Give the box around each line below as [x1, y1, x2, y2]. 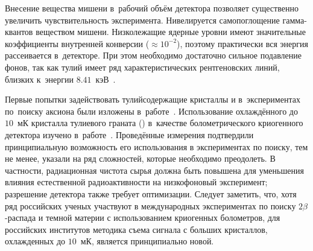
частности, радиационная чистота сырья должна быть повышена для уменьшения [5, 164, 304, 176]
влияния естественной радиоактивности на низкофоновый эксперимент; [5, 176, 268, 188]
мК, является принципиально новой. [80, 235, 214, 247]
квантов [5, 25, 33, 38]
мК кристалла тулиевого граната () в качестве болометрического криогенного [17, 116, 303, 129]
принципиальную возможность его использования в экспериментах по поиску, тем [5, 140, 308, 153]
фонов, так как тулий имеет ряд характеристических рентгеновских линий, [5, 60, 280, 73]
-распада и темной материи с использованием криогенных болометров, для [5, 211, 280, 224]
